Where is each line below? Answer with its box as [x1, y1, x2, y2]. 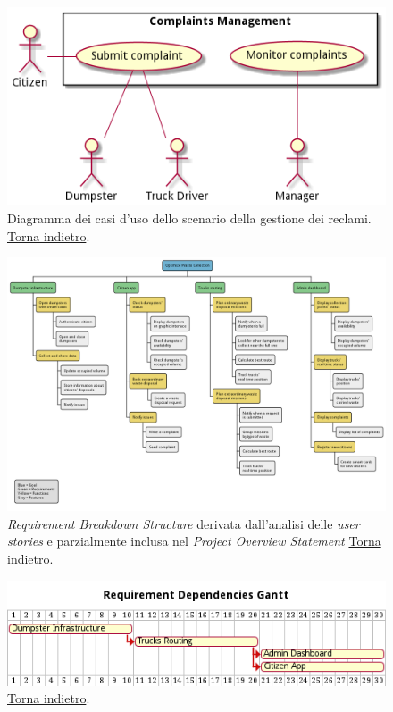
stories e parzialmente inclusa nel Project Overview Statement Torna [7, 532, 381, 550]
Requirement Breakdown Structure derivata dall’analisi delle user [7, 514, 360, 532]
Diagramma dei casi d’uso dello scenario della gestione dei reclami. [7, 208, 372, 227]
